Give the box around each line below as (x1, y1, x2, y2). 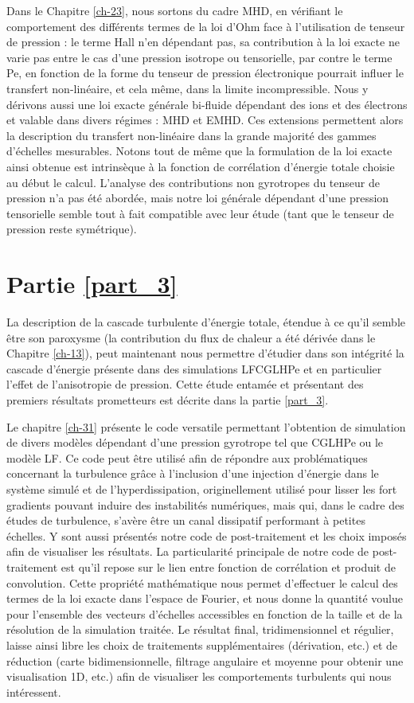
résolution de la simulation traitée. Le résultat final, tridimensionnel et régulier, (6, 621, 394, 638)
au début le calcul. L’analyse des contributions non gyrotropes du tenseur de (6, 174, 380, 190)
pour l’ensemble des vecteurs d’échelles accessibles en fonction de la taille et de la (6, 605, 403, 622)
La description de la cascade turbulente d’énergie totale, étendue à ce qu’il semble (6, 314, 406, 330)
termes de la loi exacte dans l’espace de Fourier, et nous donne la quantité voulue (6, 590, 403, 607)
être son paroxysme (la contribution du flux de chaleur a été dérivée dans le (6, 329, 376, 346)
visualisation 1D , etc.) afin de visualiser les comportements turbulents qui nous (6, 668, 392, 685)
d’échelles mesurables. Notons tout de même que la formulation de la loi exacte (6, 143, 393, 159)
